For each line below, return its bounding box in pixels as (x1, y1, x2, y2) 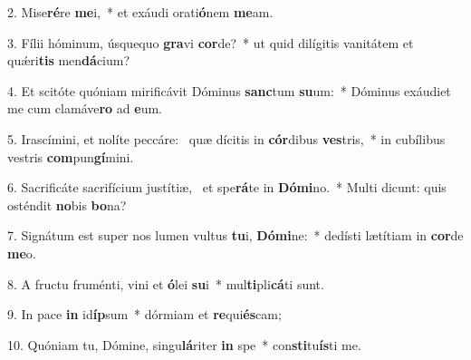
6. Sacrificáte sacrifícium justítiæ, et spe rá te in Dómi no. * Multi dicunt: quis (7, 178, 447, 197)
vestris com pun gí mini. (7, 147, 134, 166)
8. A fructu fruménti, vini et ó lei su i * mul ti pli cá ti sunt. (7, 274, 324, 293)
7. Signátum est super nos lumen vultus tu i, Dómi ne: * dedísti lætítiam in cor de (7, 226, 464, 245)
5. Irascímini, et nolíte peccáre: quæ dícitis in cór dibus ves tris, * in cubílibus (7, 129, 446, 148)
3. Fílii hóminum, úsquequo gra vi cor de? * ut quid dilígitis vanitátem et (7, 33, 414, 52)
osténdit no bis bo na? (7, 195, 127, 214)
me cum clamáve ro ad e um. (7, 99, 162, 118)
